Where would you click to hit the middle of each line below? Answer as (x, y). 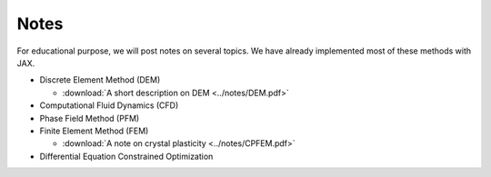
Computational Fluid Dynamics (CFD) (109, 105)
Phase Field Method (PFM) (90, 118)
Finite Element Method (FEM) (94, 131)
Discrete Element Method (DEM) (100, 80)
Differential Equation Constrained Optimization (126, 156)
